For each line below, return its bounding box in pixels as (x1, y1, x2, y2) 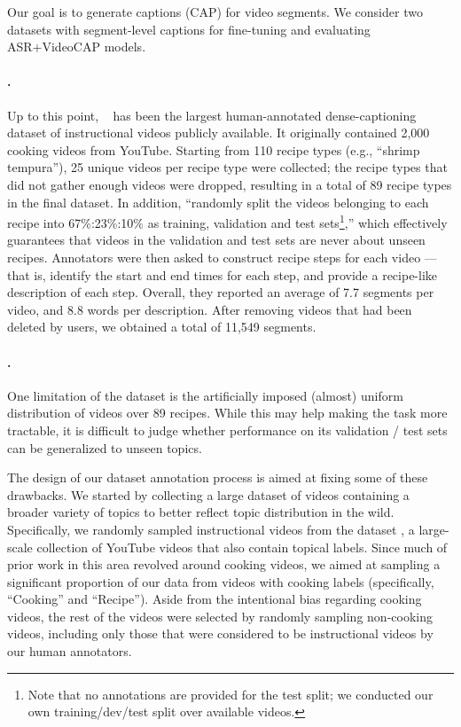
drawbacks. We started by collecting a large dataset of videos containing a (7, 485, 410, 504)
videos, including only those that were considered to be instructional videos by (7, 624, 434, 643)
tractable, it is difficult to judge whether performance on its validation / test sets (7, 420, 448, 439)
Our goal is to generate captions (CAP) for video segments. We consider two (7, 3, 423, 20)
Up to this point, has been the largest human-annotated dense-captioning (7, 106, 417, 124)
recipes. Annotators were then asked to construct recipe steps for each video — (7, 247, 437, 266)
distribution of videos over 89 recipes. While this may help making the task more (7, 403, 448, 422)
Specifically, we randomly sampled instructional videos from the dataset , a (7, 520, 415, 538)
